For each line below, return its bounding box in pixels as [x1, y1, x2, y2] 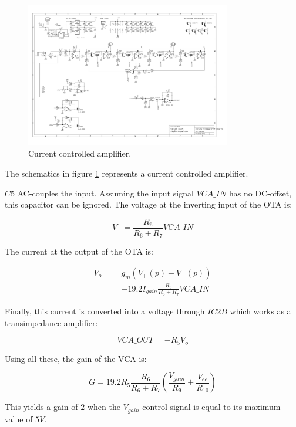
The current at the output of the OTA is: [5, 245, 153, 257]
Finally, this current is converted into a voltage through [5, 304, 205, 317]
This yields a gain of [5, 401, 78, 413]
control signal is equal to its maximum [142, 401, 281, 413]
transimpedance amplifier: [5, 316, 98, 328]
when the [87, 401, 120, 413]
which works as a [230, 304, 291, 317]
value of [5, 412, 33, 425]
